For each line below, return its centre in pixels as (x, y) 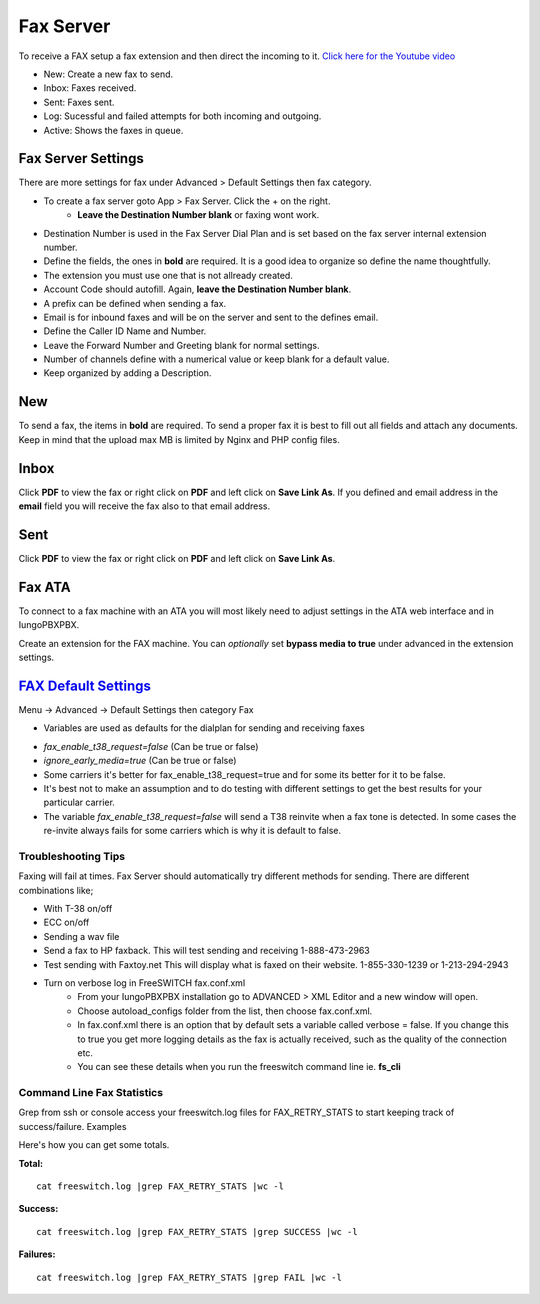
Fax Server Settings (81, 158)
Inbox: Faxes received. (90, 88)
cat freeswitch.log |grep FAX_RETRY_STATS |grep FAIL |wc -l (189, 1277)
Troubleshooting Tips (72, 856)
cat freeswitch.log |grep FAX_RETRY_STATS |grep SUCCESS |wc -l (197, 1231)
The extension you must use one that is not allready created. (168, 275)
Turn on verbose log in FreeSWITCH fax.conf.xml (144, 982)
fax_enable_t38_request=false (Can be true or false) (151, 746)
